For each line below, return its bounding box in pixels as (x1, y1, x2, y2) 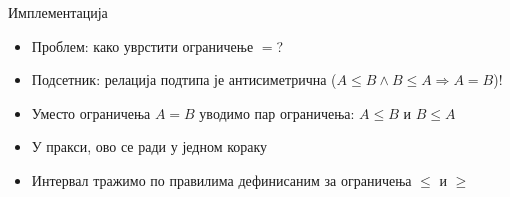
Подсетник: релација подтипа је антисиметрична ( (31, 69, 337, 90)
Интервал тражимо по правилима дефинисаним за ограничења (31, 169, 412, 190)
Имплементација (8, 2, 108, 22)
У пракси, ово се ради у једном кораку (31, 136, 268, 157)
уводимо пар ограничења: (199, 102, 355, 123)
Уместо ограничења (31, 102, 151, 123)
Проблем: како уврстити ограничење (31, 35, 254, 56)
